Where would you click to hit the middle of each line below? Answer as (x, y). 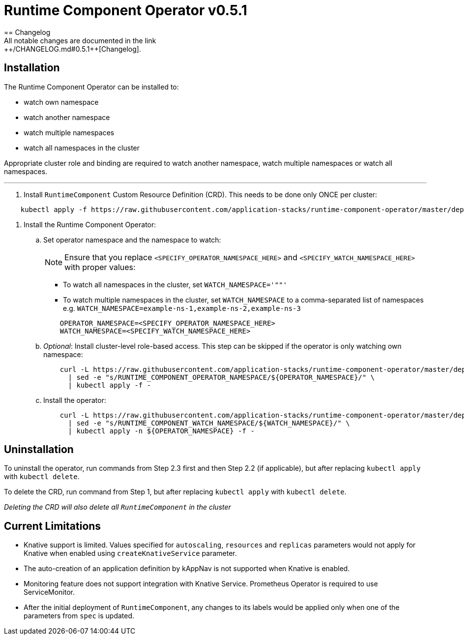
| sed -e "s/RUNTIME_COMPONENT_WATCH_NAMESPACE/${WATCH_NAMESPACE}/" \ (209, 423)
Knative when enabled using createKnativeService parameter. (130, 553)
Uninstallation (39, 450)
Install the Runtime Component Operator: (90, 224)
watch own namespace (61, 102)
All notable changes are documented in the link (80, 40)
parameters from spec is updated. (79, 616)
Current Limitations (53, 526)
